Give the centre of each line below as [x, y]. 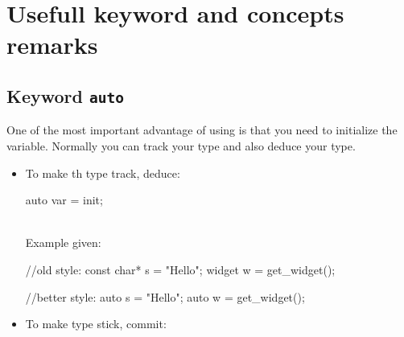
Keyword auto [65, 95]
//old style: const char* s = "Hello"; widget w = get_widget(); [180, 269]
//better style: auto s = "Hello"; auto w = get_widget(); [165, 296]
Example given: [63, 242]
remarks [52, 45]
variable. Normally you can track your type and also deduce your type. [181, 145]
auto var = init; [64, 200]
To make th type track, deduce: [103, 173]
